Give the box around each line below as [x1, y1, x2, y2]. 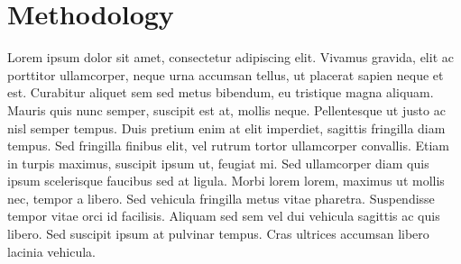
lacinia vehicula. [7, 241, 97, 260]
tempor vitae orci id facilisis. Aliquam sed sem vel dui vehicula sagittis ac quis [7, 206, 440, 225]
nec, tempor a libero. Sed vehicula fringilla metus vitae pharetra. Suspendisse [7, 188, 435, 207]
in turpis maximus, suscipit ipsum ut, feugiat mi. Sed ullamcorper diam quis [7, 153, 429, 172]
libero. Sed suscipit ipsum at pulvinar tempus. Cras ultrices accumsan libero [7, 224, 429, 243]
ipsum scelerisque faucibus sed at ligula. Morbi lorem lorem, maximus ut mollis [7, 171, 445, 190]
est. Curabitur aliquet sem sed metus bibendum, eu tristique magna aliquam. [7, 83, 434, 102]
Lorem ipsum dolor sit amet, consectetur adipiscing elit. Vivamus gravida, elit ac [7, 48, 454, 67]
